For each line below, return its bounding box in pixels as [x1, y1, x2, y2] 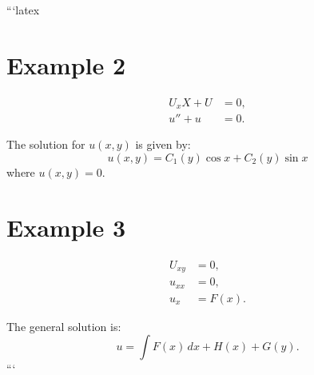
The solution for [6, 136, 85, 153]
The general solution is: [6, 317, 121, 334]
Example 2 [6, 48, 126, 81]
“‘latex [6, 2, 40, 18]
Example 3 [6, 210, 126, 243]
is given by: [135, 136, 191, 153]
